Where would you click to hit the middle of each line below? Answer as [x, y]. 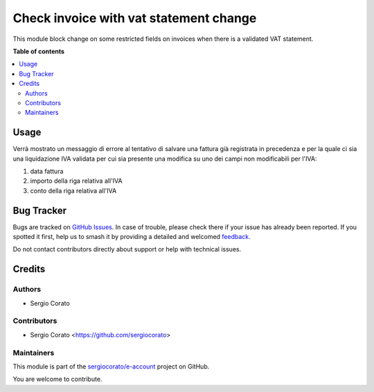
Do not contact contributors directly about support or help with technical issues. [127, 249]
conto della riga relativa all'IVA [73, 190]
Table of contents [39, 51]
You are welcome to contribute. [57, 379]
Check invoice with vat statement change [135, 18]
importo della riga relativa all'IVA [76, 181]
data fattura [47, 171]
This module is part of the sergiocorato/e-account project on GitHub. [111, 366]
